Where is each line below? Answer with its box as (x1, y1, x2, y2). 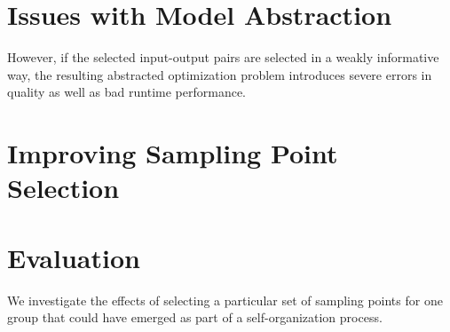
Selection (7, 170, 120, 206)
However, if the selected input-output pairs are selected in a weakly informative (7, 48, 439, 67)
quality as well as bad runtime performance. (7, 83, 246, 101)
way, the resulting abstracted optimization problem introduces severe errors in (7, 65, 432, 83)
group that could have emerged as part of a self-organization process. (7, 308, 383, 327)
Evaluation (7, 239, 140, 275)
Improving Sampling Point (7, 135, 338, 171)
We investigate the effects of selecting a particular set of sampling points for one (7, 290, 443, 309)
